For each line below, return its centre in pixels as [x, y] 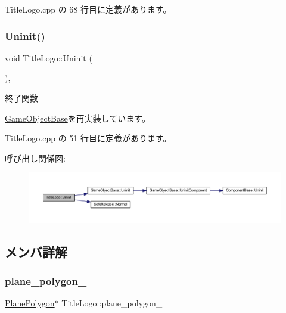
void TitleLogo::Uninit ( [49, 58]
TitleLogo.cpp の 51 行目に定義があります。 [88, 138]
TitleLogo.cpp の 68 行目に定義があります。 [88, 9]
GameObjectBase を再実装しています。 [77, 118]
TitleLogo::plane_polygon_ [112, 303]
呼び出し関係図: [35, 158]
